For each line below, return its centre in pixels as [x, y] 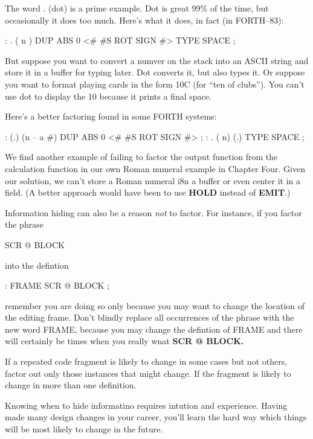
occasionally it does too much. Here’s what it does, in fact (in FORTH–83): [144, 20]
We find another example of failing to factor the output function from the [141, 157]
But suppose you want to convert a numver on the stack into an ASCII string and [157, 60]
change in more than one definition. [71, 385]
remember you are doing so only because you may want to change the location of [155, 305]
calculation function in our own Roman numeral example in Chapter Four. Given [155, 168]
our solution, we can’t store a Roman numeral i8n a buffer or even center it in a [153, 180]
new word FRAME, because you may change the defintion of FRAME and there [154, 329]
